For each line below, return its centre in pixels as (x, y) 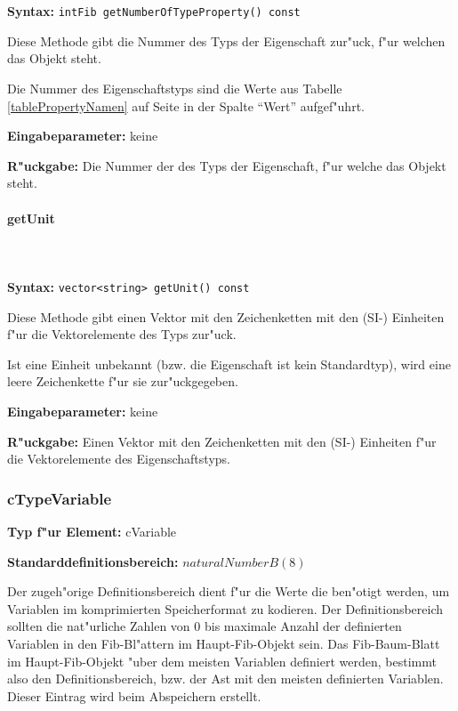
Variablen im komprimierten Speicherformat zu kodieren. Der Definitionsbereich (225, 608)
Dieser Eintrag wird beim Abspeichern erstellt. (134, 695)
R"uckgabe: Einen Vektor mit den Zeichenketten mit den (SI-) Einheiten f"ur (222, 441)
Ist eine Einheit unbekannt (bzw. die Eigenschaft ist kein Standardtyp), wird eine (229, 364)
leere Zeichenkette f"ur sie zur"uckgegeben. (123, 381)
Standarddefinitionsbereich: (93, 561)
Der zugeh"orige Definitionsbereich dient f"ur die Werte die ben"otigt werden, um (229, 591)
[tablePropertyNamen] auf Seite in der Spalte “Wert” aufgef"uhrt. (186, 105)
